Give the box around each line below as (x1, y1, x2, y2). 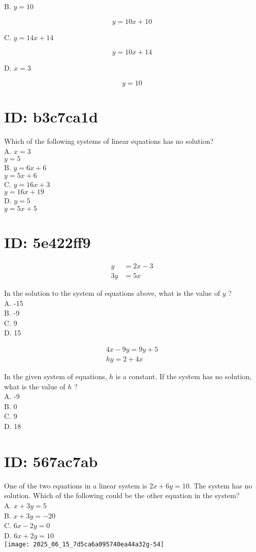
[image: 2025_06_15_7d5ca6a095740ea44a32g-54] (4, 541, 164, 548)
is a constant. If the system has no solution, (115, 371, 252, 382)
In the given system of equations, (4, 371, 107, 382)
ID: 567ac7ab (4, 450, 98, 471)
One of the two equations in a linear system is (4, 480, 147, 490)
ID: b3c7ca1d (4, 106, 98, 127)
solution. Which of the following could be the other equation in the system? (4, 490, 240, 501)
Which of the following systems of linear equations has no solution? (4, 135, 214, 146)
